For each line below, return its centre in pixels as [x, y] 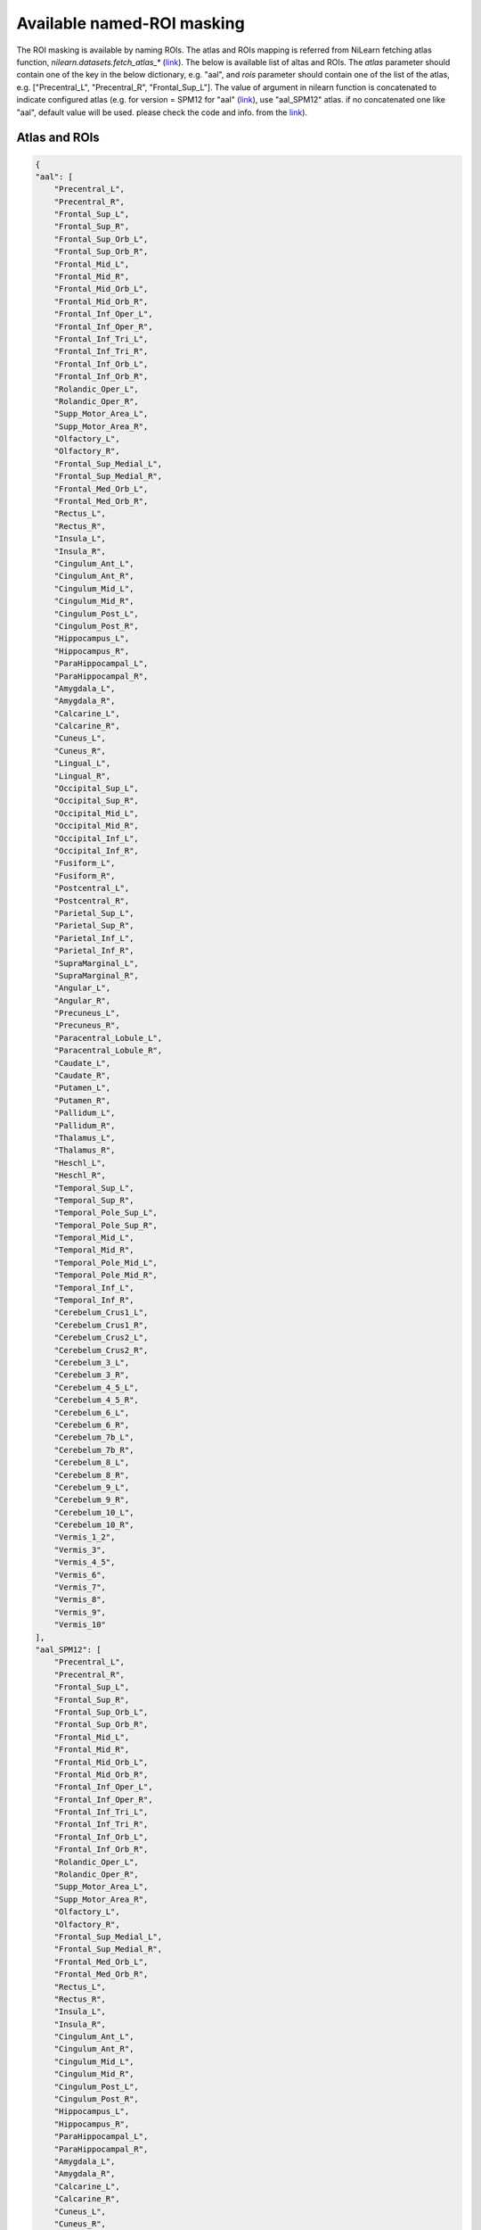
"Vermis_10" [80, 1625]
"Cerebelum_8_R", [92, 1475]
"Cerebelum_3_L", [92, 1363]
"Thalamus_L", [85, 1138]
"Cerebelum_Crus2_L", [101, 1338]
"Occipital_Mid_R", [97, 826]
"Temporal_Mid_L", [94, 1238]
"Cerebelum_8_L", [92, 1462]
